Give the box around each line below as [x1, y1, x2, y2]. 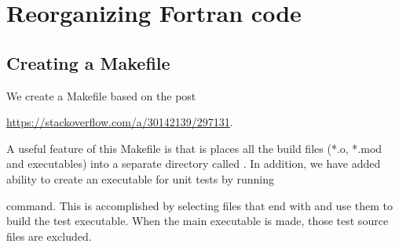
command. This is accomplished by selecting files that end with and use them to [6, 197, 393, 213]
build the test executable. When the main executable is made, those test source [6, 212, 389, 229]
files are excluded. [6, 227, 92, 244]
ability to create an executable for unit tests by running [6, 170, 274, 187]
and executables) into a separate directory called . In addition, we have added [6, 155, 381, 172]
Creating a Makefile [6, 50, 170, 74]
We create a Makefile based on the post [6, 87, 196, 104]
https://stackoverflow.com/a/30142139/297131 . [6, 114, 233, 130]
